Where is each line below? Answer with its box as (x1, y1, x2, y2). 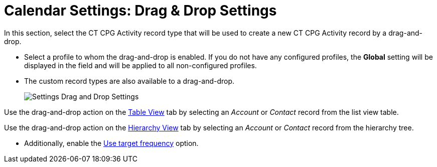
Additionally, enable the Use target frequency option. (24, 138, 199, 147)
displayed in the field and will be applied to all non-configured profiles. (24, 61, 257, 70)
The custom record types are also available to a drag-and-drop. (24, 76, 235, 85)
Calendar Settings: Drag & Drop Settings (4, 2, 277, 19)
